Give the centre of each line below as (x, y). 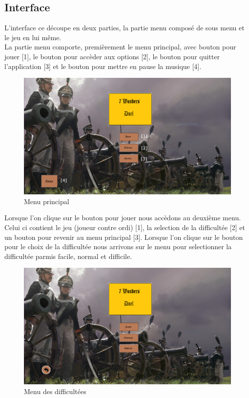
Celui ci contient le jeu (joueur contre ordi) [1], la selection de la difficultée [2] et (125, 227)
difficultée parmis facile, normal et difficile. (68, 256)
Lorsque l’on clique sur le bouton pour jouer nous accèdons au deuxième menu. (123, 218)
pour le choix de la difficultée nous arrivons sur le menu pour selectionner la (118, 246)
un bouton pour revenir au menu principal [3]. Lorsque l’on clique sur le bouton (124, 237)
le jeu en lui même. (33, 37)
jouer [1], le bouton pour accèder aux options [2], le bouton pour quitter (112, 56)
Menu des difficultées (55, 391)
